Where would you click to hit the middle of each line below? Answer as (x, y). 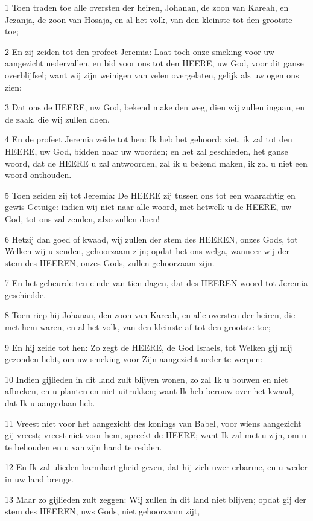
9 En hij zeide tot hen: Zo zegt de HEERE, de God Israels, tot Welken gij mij (149, 347)
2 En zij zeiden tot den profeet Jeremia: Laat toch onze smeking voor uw (140, 51)
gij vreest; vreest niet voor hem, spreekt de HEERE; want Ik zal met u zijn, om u (156, 435)
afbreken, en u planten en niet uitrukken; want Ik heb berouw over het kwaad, (150, 391)
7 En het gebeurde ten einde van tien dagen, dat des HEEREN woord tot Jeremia (156, 283)
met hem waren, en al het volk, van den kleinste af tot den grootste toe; (138, 327)
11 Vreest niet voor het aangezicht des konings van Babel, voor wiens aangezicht (153, 423)
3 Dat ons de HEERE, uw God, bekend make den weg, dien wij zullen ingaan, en (155, 107)
